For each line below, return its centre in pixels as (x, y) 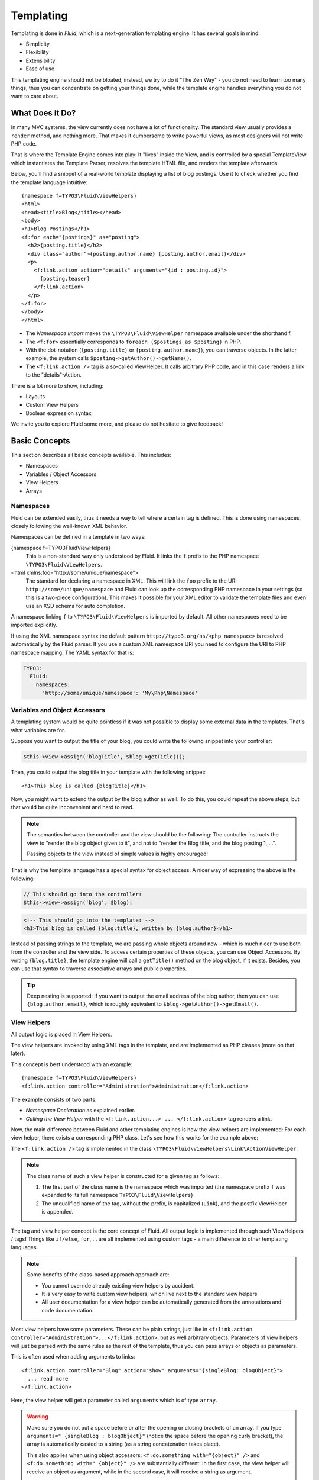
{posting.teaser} (65, 279)
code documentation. (68, 1310)
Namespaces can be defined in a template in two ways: (78, 537)
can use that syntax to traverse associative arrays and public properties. (99, 969)
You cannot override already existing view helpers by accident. (118, 1285)
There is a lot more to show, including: (57, 385)
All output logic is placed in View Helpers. (61, 1034)
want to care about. (35, 96)
